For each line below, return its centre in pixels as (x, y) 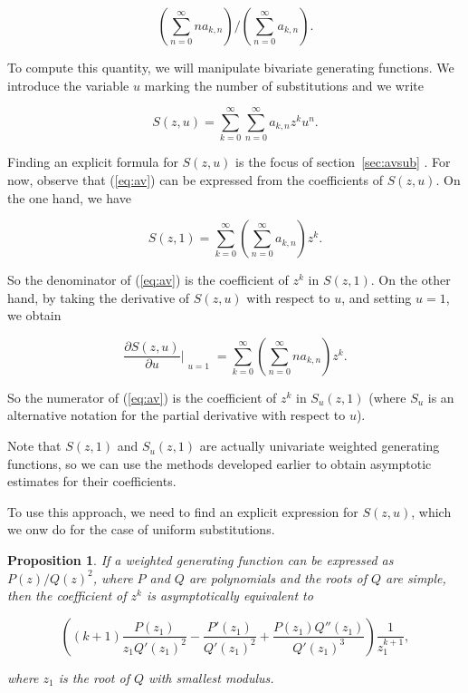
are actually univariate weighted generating (320, 446)
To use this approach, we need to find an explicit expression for (183, 511)
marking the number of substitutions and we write (284, 85)
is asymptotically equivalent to (229, 595)
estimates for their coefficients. (92, 481)
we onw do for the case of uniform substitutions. (141, 529)
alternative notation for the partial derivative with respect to (177, 415)
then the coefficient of (67, 595)
